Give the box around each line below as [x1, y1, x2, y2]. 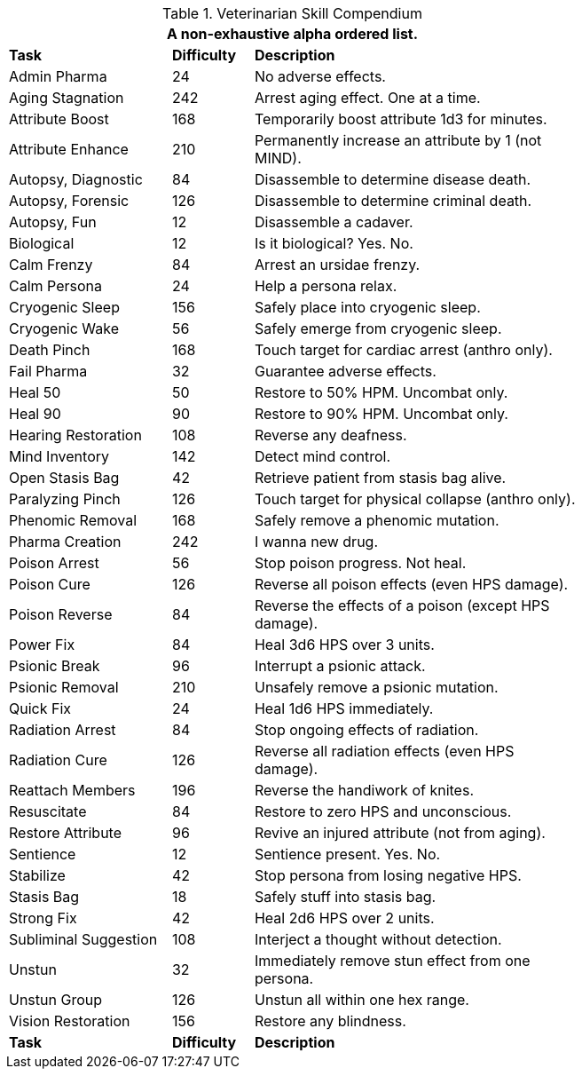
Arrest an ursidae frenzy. [254, 256, 421, 273]
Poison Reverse [9, 605, 113, 623]
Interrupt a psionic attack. [254, 657, 426, 675]
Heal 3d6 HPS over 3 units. [254, 636, 435, 653]
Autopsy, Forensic [9, 192, 130, 210]
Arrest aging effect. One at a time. [254, 89, 481, 107]
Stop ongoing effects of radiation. [254, 721, 479, 739]
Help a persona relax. [254, 277, 397, 295]
